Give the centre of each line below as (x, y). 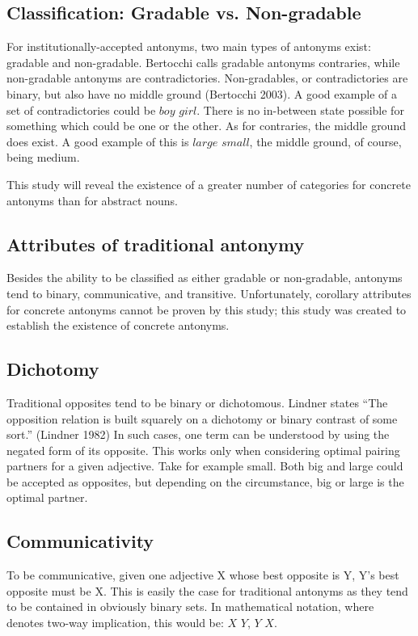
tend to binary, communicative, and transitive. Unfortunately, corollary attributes (209, 293)
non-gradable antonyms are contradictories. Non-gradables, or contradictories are (207, 78)
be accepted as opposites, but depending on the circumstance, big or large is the (205, 481)
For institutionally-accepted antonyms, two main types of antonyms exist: (189, 46)
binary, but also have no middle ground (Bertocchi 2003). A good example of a (202, 93)
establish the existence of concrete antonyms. (118, 325)
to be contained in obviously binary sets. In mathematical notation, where (190, 607)
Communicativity (80, 541)
